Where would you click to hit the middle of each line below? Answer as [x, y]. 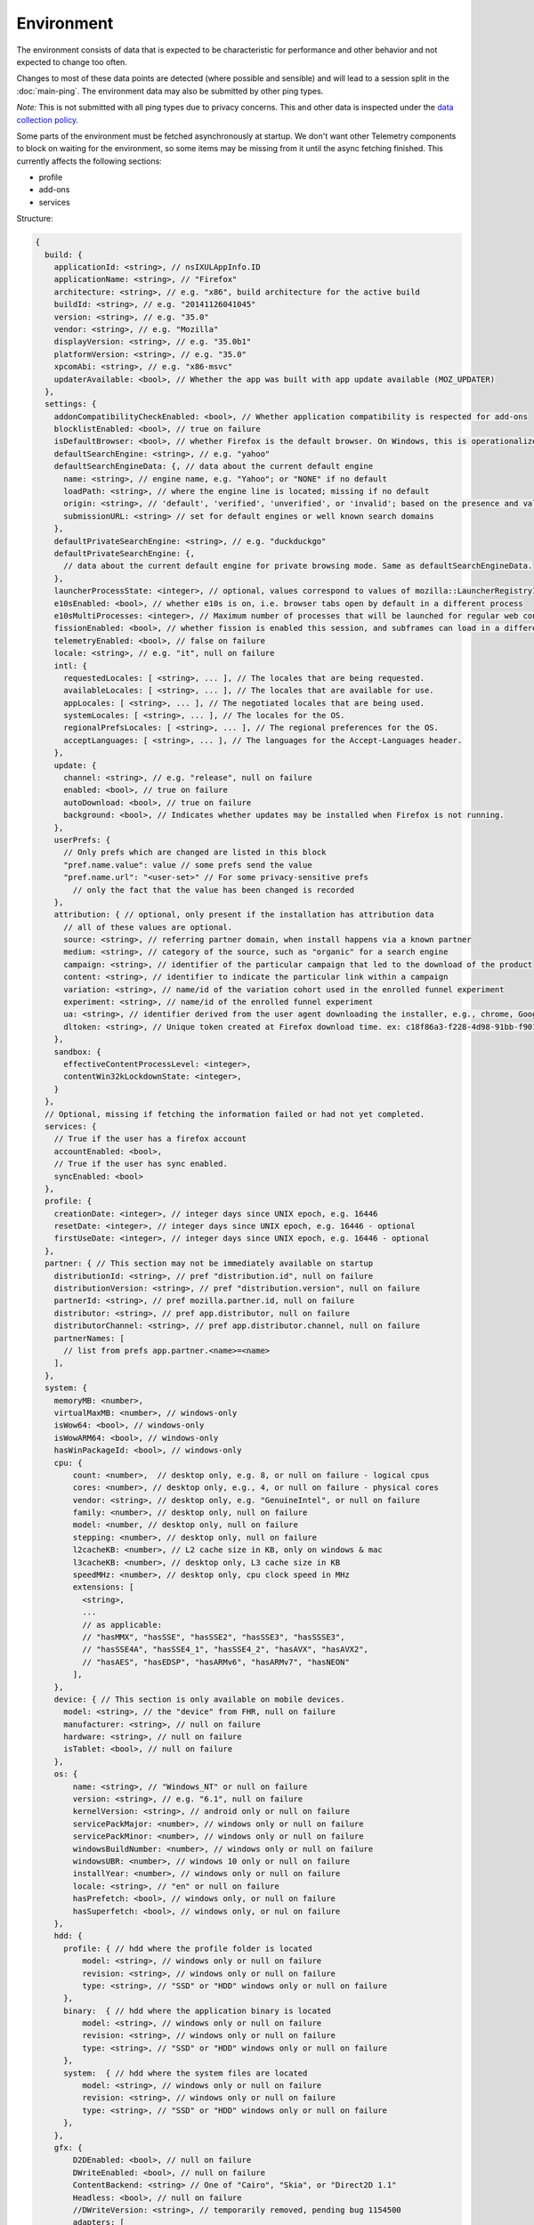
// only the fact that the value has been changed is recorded [214, 890]
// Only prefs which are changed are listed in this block [195, 853]
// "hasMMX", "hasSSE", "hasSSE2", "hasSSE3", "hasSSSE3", [213, 1637]
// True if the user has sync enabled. [141, 1164]
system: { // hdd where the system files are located [186, 2073]
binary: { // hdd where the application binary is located [197, 2011]
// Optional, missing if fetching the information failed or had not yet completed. [235, 1114]
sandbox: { [77, 1052]
